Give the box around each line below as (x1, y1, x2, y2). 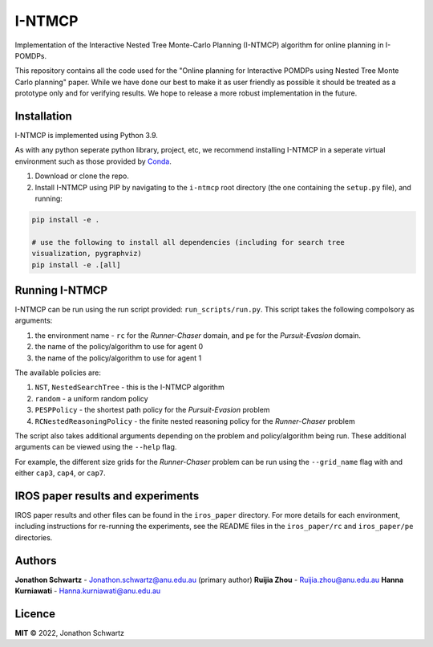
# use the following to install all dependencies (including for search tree (31, 238, 345, 246)
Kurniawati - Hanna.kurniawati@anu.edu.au (14, 586, 161, 596)
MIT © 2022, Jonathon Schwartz (14, 628, 124, 637)
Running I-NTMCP (14, 283, 108, 297)
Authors (14, 554, 57, 568)
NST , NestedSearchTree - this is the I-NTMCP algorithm (34, 382, 225, 393)
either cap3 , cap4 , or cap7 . (14, 468, 106, 478)
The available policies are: (14, 368, 102, 377)
